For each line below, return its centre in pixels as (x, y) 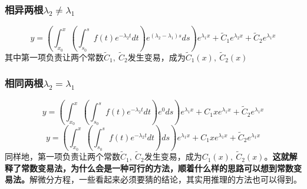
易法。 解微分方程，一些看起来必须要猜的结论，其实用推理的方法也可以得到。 (153, 179)
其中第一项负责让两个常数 (54, 57)
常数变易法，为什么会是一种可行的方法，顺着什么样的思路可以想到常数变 (161, 168)
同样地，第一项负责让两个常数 (62, 156)
